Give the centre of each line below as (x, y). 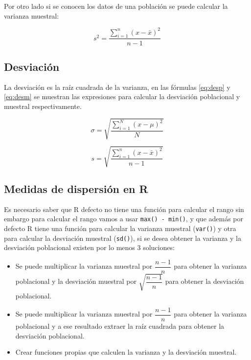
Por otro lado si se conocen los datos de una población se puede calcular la (116, 6)
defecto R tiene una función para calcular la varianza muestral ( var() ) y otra (120, 228)
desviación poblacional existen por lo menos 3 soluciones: (89, 247)
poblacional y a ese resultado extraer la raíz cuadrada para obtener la (120, 326)
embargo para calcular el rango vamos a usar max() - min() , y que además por (124, 219)
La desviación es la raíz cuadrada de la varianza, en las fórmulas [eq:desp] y (117, 87)
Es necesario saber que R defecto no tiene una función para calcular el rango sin (124, 209)
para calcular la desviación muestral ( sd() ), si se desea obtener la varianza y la (123, 238)
